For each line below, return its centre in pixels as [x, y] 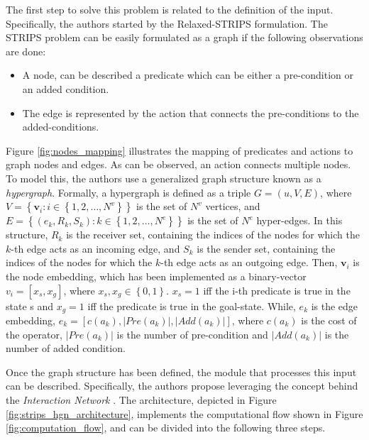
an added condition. [66, 88]
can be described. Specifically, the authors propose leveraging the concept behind [182, 386]
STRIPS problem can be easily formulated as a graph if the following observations [184, 37]
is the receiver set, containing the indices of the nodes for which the [213, 235]
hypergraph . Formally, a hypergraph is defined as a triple [128, 192]
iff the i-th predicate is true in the [277, 290]
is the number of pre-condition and [192, 334]
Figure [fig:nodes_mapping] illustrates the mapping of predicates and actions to [180, 150]
